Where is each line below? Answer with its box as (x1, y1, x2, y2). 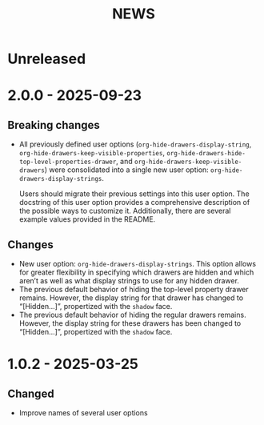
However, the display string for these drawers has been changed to (18, 319, 242, 328)
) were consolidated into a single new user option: (44, 165, 209, 174)
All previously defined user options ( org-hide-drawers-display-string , (18, 139, 252, 149)
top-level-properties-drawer (18, 158, 117, 166)
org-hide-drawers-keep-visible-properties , (18, 148, 166, 158)
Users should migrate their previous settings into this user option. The (18, 189, 250, 198)
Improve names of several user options (18, 408, 149, 417)
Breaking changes (7, 118, 101, 132)
